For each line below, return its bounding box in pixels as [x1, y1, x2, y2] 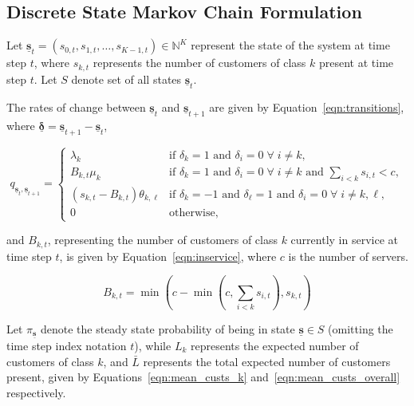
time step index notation [6, 337, 127, 353]
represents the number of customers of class [93, 54, 306, 71]
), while [134, 337, 172, 353]
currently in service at [290, 231, 398, 248]
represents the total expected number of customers [143, 353, 391, 369]
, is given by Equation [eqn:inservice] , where [59, 247, 277, 264]
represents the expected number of [190, 337, 359, 353]
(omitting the [328, 320, 393, 337]
